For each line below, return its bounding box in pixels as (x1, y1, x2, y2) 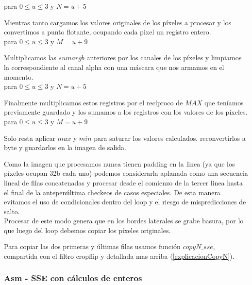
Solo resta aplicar (4, 133, 55, 143)
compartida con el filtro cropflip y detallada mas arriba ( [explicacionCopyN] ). (4, 251, 235, 261)
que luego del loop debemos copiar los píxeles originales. (4, 225, 171, 235)
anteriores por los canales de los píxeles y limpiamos (86, 52, 242, 63)
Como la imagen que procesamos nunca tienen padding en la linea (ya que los (4, 158, 235, 168)
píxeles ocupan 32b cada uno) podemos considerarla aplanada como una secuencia (4, 168, 248, 178)
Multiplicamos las (4, 52, 56, 63)
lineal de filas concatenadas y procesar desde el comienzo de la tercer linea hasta (4, 177, 243, 187)
